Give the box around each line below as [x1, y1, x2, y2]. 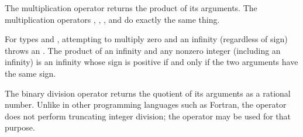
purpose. [5, 121, 35, 133]
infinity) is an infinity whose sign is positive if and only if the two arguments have [5, 56, 298, 68]
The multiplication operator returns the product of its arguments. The [5, 2, 257, 13]
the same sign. [5, 67, 56, 79]
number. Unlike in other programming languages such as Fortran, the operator [5, 98, 287, 111]
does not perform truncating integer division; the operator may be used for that [5, 109, 291, 122]
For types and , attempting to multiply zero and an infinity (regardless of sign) [5, 33, 288, 45]
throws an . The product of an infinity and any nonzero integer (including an [5, 44, 281, 56]
